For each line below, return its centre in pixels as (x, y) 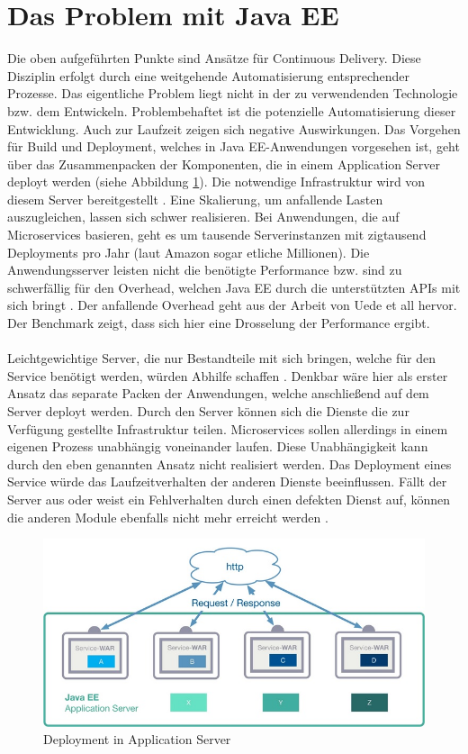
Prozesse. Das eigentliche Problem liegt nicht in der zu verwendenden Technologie (233, 93)
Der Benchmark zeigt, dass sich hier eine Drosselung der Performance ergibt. (219, 323)
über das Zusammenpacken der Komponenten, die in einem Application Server (224, 164)
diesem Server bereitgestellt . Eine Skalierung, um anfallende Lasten (195, 199)
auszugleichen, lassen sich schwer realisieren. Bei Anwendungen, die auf (203, 217)
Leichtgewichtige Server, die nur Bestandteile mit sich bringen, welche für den (221, 358)
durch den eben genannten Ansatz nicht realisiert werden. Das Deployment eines (229, 463)
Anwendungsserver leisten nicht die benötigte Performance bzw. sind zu (205, 270)
